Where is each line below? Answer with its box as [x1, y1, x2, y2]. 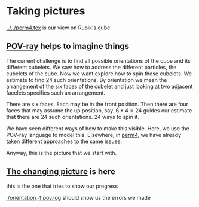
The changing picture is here [6, 166, 115, 177]
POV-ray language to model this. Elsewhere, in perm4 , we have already [6, 131, 182, 138]
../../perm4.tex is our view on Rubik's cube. [6, 24, 112, 31]
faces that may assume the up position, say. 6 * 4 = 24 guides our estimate [6, 106, 192, 114]
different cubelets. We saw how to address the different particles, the [6, 63, 177, 71]
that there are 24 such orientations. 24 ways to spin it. [6, 113, 139, 120]
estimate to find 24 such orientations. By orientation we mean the [6, 76, 167, 83]
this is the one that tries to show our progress [6, 182, 118, 190]
